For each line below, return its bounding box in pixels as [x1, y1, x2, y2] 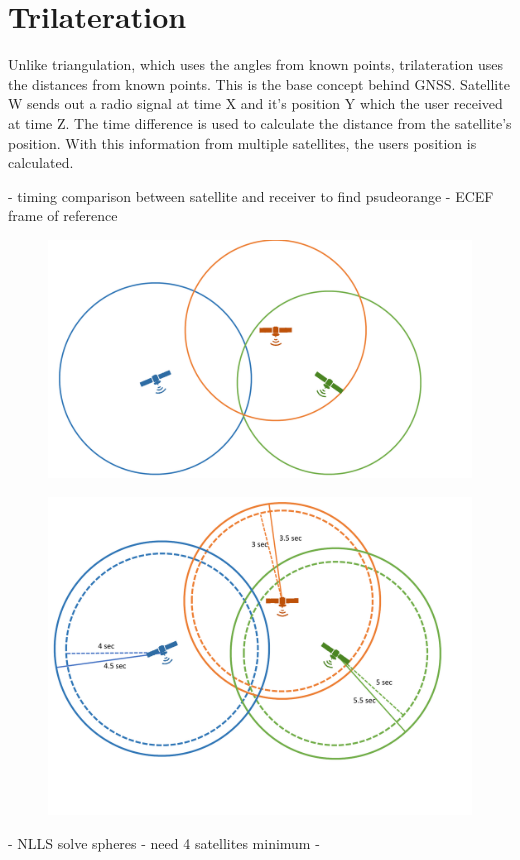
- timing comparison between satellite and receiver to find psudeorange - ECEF [8, 185, 494, 206]
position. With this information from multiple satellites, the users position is [8, 132, 477, 153]
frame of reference [8, 205, 118, 226]
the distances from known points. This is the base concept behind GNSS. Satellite [8, 73, 510, 94]
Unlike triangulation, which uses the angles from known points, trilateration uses [8, 54, 503, 75]
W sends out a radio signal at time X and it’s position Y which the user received [8, 93, 503, 114]
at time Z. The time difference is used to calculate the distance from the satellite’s [8, 112, 512, 133]
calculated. [8, 152, 74, 173]
